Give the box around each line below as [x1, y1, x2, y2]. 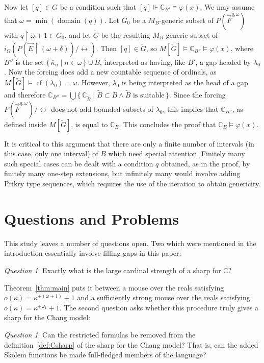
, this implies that [163, 103, 219, 114]
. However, [77, 77, 110, 87]
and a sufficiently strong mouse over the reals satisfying [77, 292, 250, 303]
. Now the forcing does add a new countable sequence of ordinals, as [4, 66, 217, 77]
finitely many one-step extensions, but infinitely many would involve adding [4, 168, 241, 179]
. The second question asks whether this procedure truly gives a [59, 302, 259, 312]
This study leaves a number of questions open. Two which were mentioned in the [4, 237, 256, 248]
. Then [96, 42, 117, 53]
